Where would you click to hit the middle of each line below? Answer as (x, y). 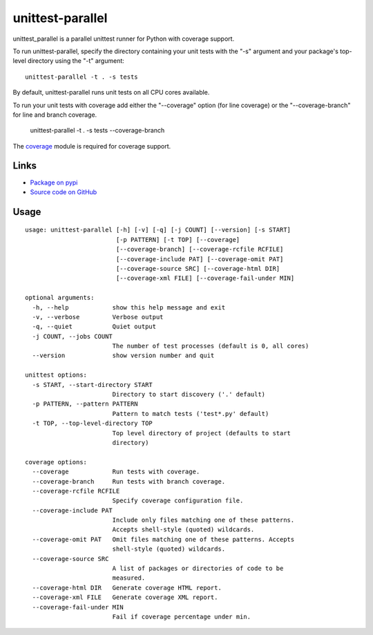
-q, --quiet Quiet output (94, 327)
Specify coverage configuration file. (178, 501)
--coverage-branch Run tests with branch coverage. (129, 481)
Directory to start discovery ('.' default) (189, 395)
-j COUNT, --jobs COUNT (73, 336)
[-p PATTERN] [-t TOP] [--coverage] (178, 239)
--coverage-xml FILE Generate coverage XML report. (125, 597)
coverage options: (56, 462)
